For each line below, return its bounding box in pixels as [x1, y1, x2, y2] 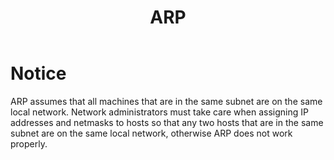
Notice [10, 62, 67, 85]
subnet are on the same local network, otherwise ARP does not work [10, 127, 293, 139]
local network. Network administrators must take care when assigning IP [10, 106, 310, 118]
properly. [10, 137, 48, 150]
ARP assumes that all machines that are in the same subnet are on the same [10, 95, 323, 107]
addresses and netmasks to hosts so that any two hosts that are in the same [10, 116, 324, 128]
